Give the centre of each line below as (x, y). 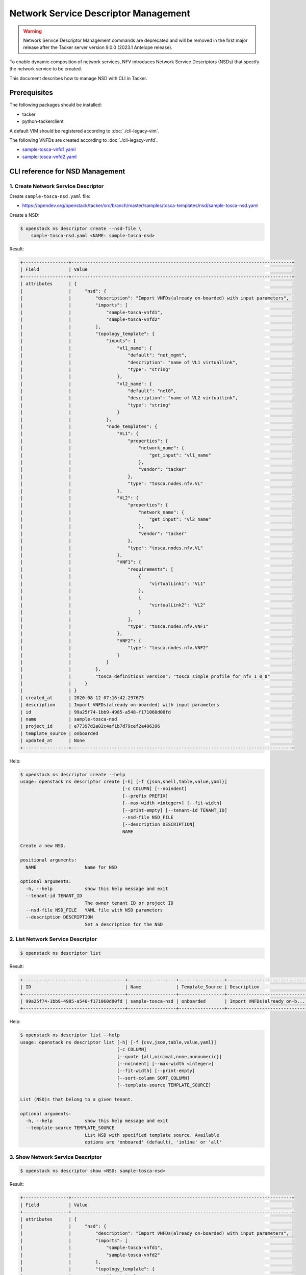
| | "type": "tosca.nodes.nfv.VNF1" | (157, 626)
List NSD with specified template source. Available (152, 1135)
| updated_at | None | (157, 741)
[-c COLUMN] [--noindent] (155, 789)
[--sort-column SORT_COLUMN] (153, 1078)
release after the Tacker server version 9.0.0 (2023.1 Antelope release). (98, 47)
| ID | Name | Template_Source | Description (140, 987)
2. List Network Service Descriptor (53, 939)
